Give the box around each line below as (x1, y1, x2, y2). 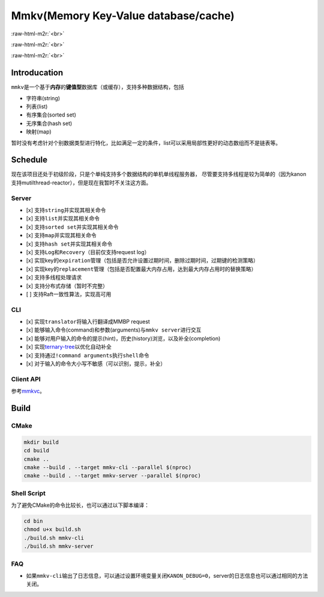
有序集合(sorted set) (26, 111, 76, 118)
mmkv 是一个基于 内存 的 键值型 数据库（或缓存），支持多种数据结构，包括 (11, 83, 184, 91)
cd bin (23, 518, 43, 524)
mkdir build (23, 438, 59, 446)
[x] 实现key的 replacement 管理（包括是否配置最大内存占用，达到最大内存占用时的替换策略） (26, 265, 257, 273)
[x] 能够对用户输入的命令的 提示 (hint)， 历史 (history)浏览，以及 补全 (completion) (26, 335, 221, 342)
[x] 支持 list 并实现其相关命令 (26, 215, 100, 222)
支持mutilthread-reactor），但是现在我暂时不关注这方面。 (11, 179, 152, 186)
